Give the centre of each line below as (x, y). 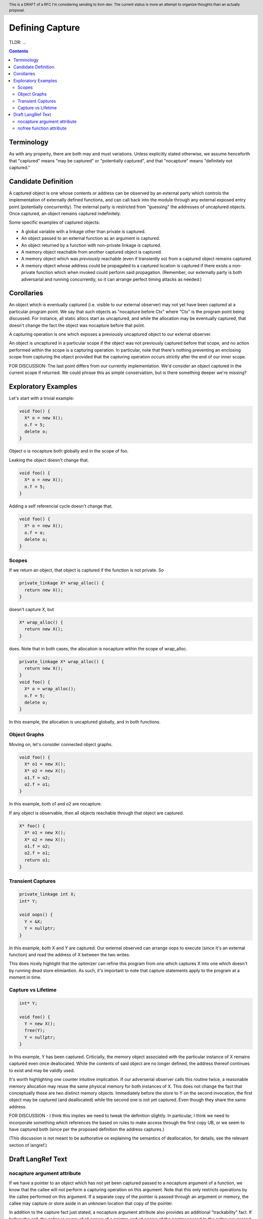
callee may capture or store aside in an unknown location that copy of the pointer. (91, 1203)
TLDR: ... (18, 42)
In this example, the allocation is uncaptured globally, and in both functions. (85, 722)
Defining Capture (45, 28)
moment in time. (25, 977)
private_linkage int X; (48, 894)
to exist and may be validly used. (42, 1070)
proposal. (17, 10)
